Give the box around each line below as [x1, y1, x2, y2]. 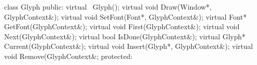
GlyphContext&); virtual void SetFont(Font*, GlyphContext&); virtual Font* [4, 11, 247, 22]
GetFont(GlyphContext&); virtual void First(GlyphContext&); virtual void [4, 21, 240, 32]
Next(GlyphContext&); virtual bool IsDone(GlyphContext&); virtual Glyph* [4, 31, 246, 41]
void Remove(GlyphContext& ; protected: [4, 50, 133, 61]
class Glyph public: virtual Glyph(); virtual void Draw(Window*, [4, 2, 212, 12]
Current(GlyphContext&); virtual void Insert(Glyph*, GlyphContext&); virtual [4, 41, 253, 51]
